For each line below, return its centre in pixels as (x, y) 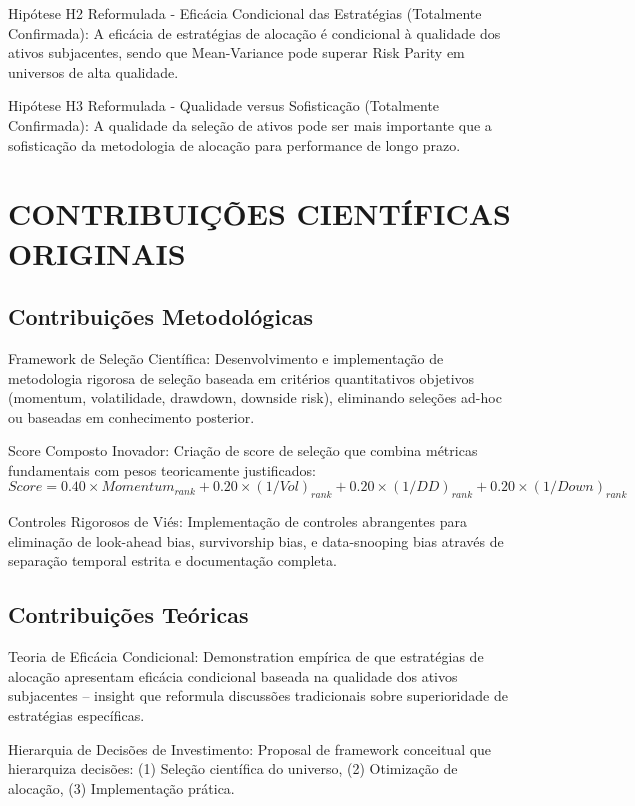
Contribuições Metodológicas (161, 316)
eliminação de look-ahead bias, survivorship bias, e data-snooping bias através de (256, 540)
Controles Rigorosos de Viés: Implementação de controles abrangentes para (237, 521)
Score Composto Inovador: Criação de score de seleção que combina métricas (243, 450)
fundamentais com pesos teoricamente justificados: (162, 469)
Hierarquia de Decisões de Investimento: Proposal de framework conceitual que (250, 748)
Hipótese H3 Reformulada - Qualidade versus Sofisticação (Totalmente (224, 105)
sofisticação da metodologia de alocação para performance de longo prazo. (234, 144)
